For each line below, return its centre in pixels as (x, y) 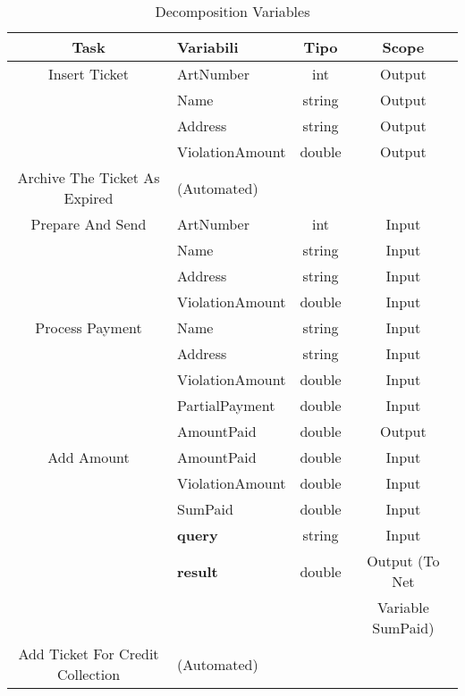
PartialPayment (226, 405)
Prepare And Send (89, 224)
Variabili (208, 47)
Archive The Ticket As (89, 177)
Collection (89, 674)
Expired (89, 198)
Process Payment (89, 327)
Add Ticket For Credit (89, 654)
